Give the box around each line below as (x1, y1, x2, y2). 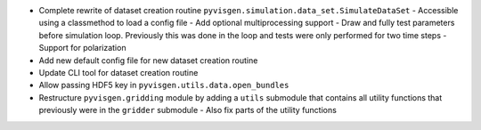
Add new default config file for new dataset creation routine (38, 54, 258, 66)
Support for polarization (38, 43, 126, 53)
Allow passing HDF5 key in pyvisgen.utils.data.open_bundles (38, 80, 289, 91)
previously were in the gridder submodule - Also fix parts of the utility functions (38, 105, 338, 116)
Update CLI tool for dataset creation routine (38, 67, 199, 77)
